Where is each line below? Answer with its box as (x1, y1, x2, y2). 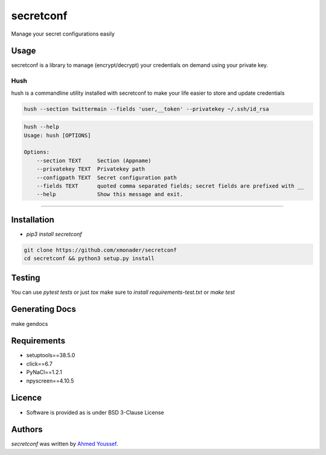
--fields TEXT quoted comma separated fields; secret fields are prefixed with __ (36, 182, 304, 189)
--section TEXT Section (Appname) (36, 157, 152, 164)
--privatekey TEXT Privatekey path (36, 166, 145, 173)
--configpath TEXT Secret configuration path (36, 174, 177, 181)
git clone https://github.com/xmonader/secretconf (24, 246, 177, 253)
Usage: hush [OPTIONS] (24, 132, 91, 139)
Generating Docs (11, 304, 77, 314)
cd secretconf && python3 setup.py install (24, 255, 155, 262)
